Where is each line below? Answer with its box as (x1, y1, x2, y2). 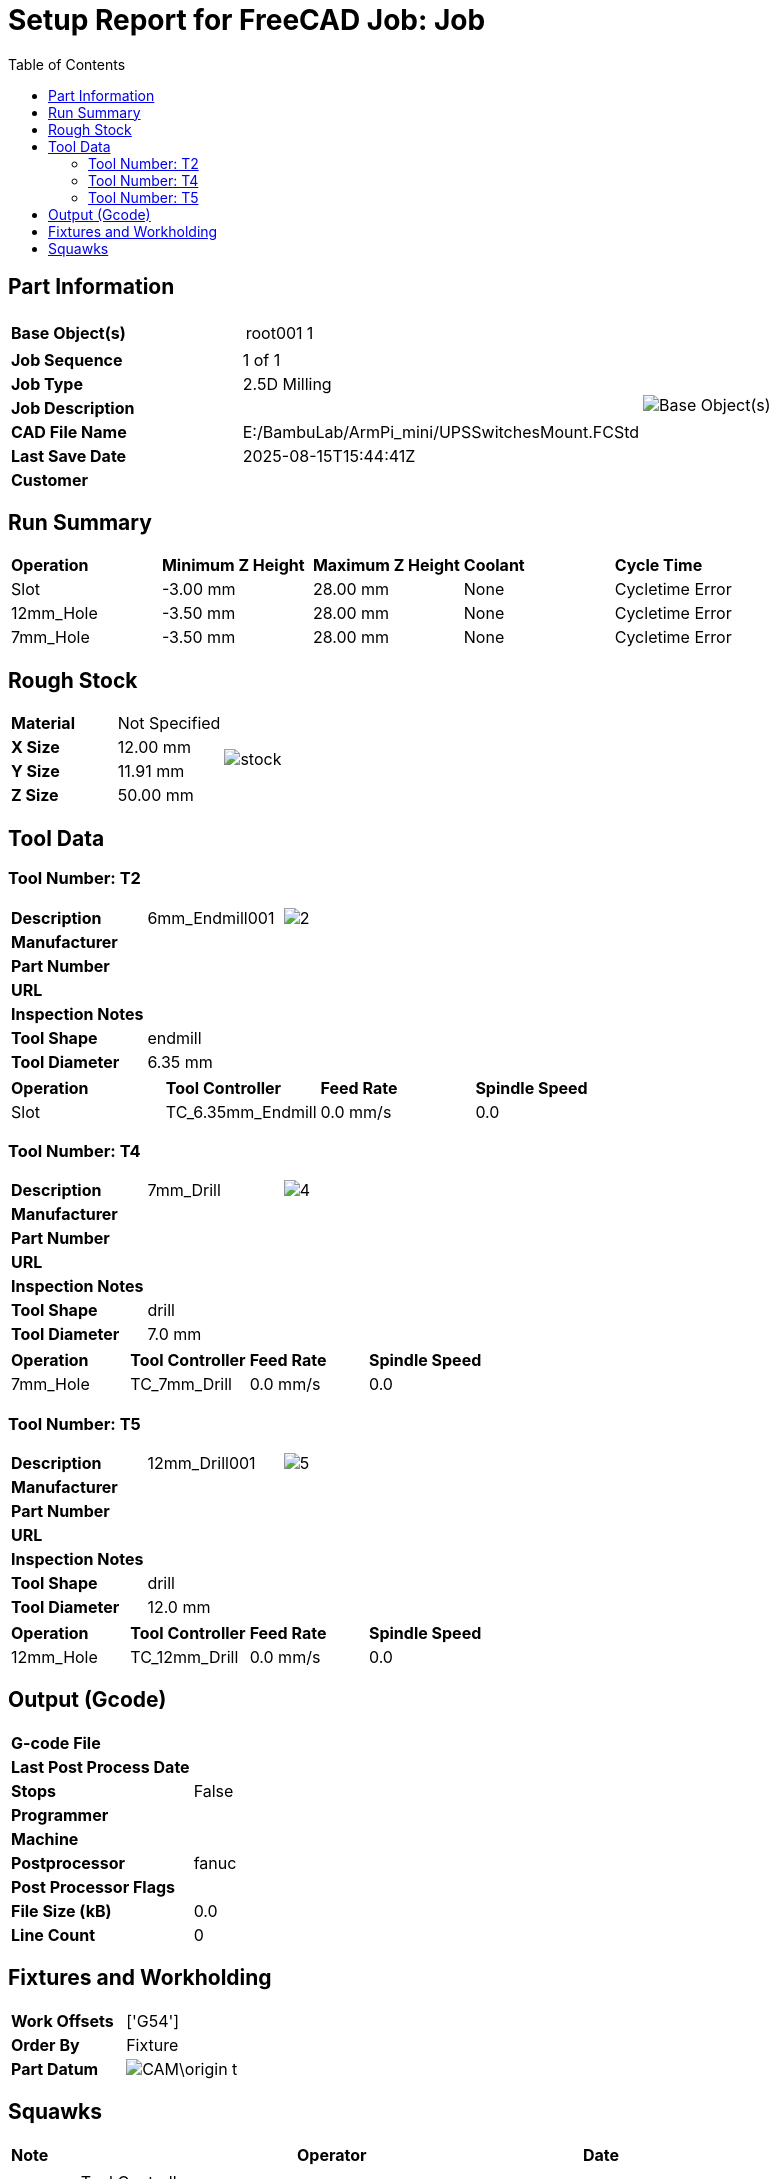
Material (11, 713, 75, 734)
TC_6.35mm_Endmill (165, 1101, 317, 1122)
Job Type (11, 373, 83, 394)
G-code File (11, 1732, 101, 1753)
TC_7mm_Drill (130, 1374, 232, 1395)
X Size (11, 737, 60, 758)
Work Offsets (11, 2010, 114, 2031)
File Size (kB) (11, 1900, 112, 1921)
